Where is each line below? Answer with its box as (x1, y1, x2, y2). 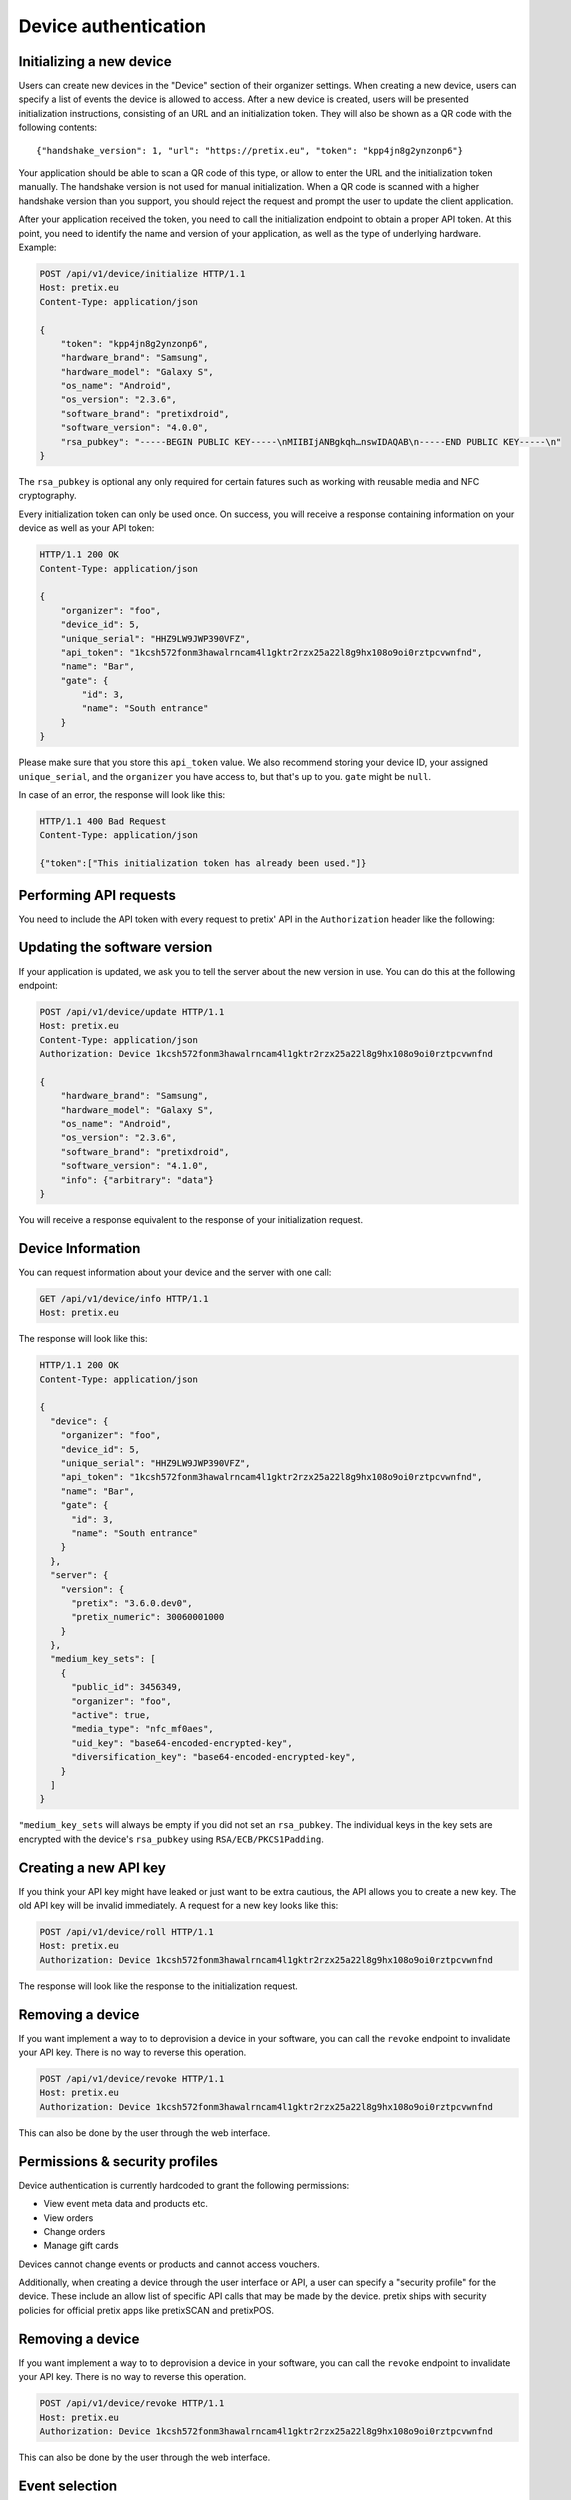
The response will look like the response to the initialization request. (18, 1980, 299, 1992)
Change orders (43, 2225, 106, 2237)
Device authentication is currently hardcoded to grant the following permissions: (18, 2179, 350, 2191)
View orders (43, 2211, 94, 2224)
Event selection (18, 2477, 118, 2494)
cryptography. (18, 490, 77, 502)
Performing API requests (18, 886, 177, 904)
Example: (18, 241, 57, 253)
